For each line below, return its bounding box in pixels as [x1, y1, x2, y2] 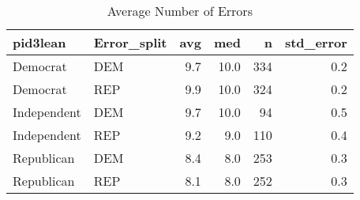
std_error [284, 33, 347, 51]
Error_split [93, 33, 167, 51]
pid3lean [13, 33, 66, 51]
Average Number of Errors [107, 2, 253, 20]
